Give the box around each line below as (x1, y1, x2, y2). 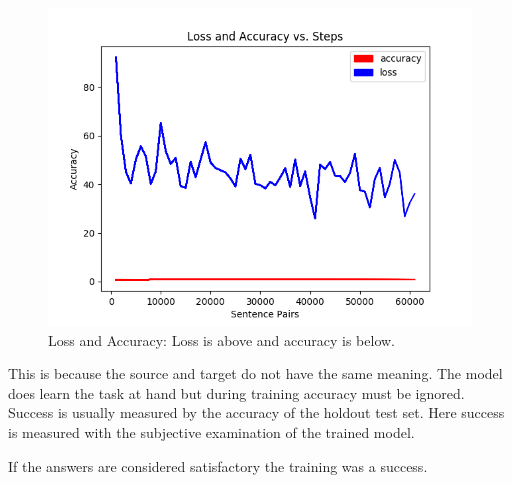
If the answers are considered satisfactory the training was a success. (8, 455, 428, 476)
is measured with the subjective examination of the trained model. (8, 421, 415, 442)
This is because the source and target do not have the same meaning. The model (8, 363, 503, 384)
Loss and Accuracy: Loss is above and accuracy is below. (48, 329, 395, 350)
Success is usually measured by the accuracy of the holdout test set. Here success (8, 402, 505, 423)
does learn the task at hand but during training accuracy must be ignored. (8, 382, 465, 403)
